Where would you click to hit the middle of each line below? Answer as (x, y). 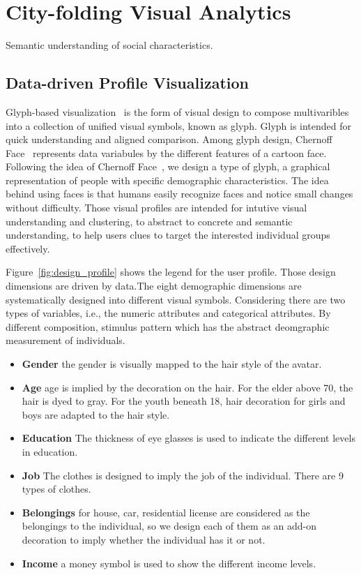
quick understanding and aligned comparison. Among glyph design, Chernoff (169, 139)
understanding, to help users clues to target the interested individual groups (168, 235)
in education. (50, 451)
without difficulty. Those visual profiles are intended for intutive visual (156, 208)
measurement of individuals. (66, 340)
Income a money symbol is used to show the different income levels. (169, 563)
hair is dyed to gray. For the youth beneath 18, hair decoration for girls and (184, 401)
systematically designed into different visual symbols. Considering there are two (176, 299)
